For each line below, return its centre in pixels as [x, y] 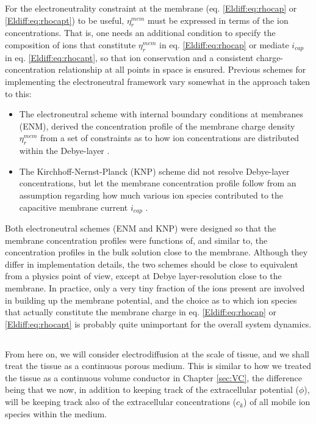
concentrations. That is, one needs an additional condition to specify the [140, 33]
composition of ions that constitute [70, 44]
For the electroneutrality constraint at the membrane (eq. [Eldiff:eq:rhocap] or [151, 8]
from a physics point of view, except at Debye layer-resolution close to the [143, 276]
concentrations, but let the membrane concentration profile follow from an [158, 183]
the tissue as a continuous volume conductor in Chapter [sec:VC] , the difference [153, 377]
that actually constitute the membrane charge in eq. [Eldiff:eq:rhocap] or [141, 312]
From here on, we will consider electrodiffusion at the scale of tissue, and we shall [157, 353]
